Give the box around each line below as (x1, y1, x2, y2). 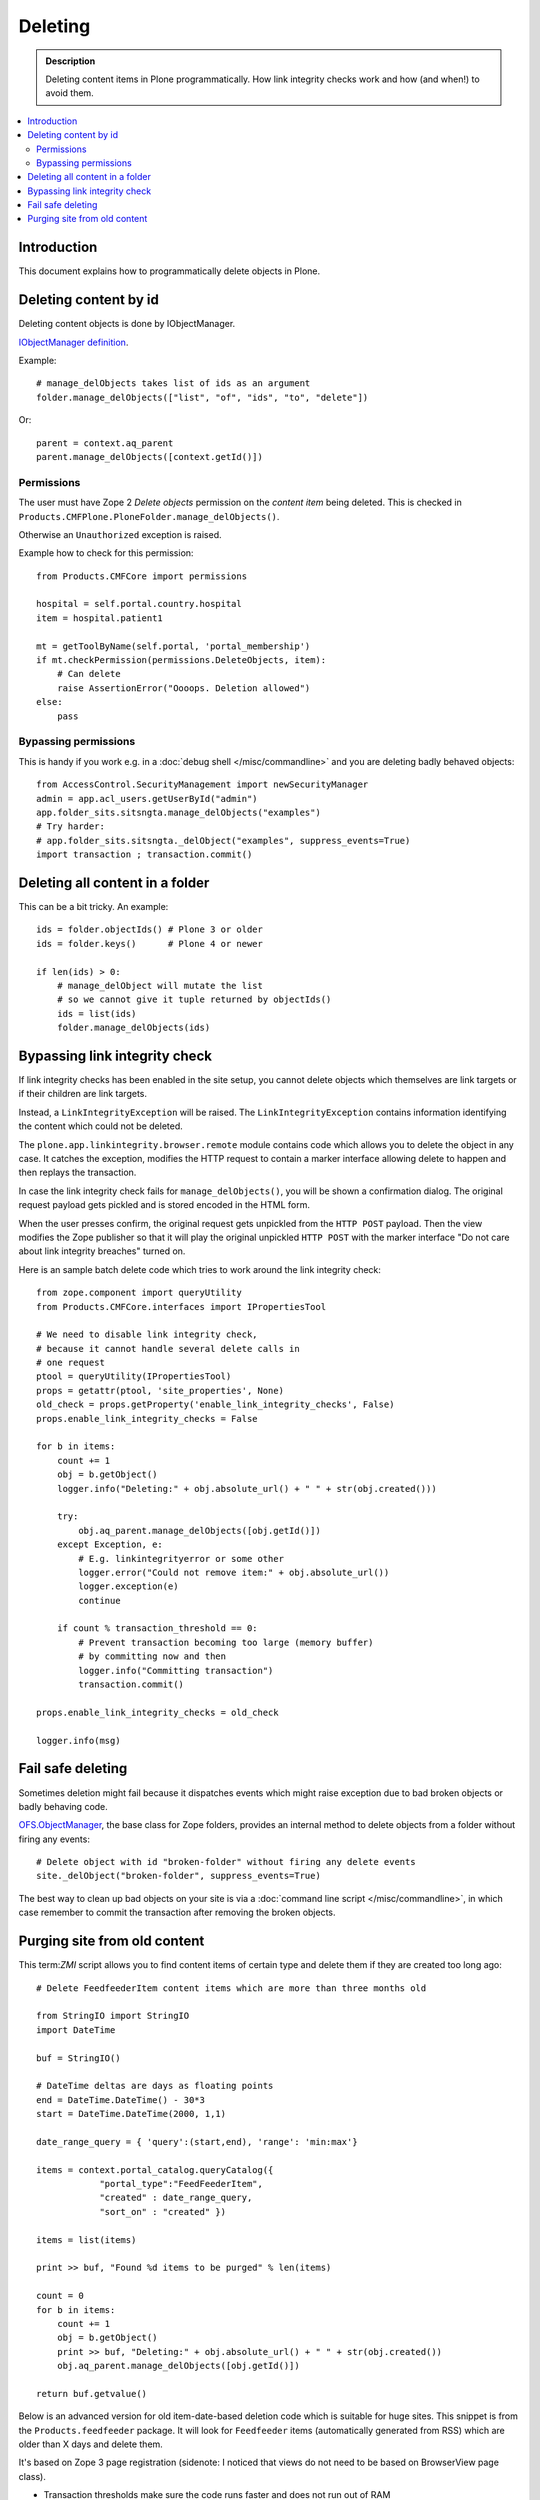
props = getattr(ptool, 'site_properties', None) (36, 1385, 285, 1396)
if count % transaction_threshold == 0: (56, 1623, 259, 1634)
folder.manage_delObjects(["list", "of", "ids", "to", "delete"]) (36, 391, 369, 403)
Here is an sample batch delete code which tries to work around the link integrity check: (18, 1263, 382, 1275)
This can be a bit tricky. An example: (18, 901, 169, 912)
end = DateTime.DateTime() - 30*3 (36, 2094, 205, 2105)
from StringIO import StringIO (36, 2010, 190, 2022)
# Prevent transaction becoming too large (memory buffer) (78, 1636, 374, 1648)
